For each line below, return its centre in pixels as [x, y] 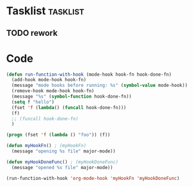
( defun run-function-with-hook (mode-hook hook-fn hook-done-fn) [89, 74]
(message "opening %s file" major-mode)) [64, 151]
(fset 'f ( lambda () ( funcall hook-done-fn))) [69, 107]
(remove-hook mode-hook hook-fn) [53, 91]
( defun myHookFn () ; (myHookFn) [46, 146]
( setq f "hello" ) [33, 102]
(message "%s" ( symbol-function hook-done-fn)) [72, 96]
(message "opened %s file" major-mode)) [62, 167]
